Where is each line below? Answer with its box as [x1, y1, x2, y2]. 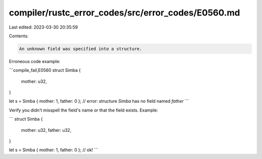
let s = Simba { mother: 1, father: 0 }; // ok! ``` [9, 147, 98, 153]
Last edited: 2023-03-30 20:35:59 [9, 24, 78, 30]
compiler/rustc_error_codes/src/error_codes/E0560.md [9, 7, 240, 18]
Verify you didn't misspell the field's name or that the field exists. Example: [9, 107, 159, 113]
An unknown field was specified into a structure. [19, 46, 143, 51]
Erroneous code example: [9, 58, 61, 64]
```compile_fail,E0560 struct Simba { [9, 67, 81, 73]
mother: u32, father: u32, [21, 127, 71, 133]
